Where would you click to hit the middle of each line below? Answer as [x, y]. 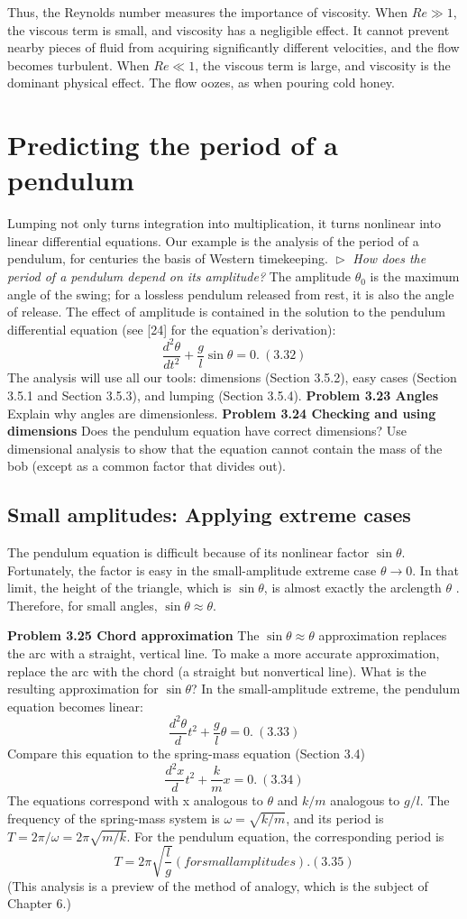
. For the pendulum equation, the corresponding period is [285, 836]
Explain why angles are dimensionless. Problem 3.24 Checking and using [222, 413]
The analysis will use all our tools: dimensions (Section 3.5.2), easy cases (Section [232, 377]
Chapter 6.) [39, 903]
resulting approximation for [83, 689]
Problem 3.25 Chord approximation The [133, 635]
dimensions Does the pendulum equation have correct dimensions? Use [207, 431]
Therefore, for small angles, [82, 605]
